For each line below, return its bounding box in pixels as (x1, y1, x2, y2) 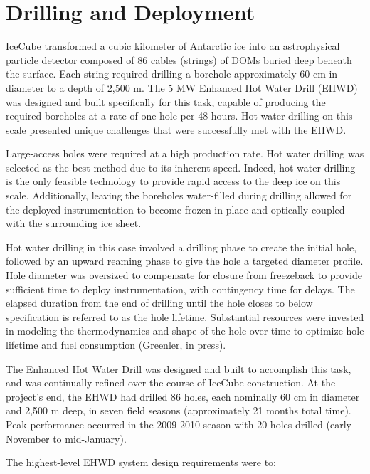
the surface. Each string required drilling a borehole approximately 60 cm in (6, 66, 338, 81)
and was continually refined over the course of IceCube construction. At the (6, 375, 336, 390)
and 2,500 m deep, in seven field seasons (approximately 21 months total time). (6, 403, 351, 418)
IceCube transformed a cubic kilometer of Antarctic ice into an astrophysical (6, 38, 340, 53)
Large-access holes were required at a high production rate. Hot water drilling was (6, 146, 364, 161)
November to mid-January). (6, 431, 127, 446)
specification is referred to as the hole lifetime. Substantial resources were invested (6, 309, 364, 324)
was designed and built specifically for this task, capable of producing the (6, 94, 326, 109)
